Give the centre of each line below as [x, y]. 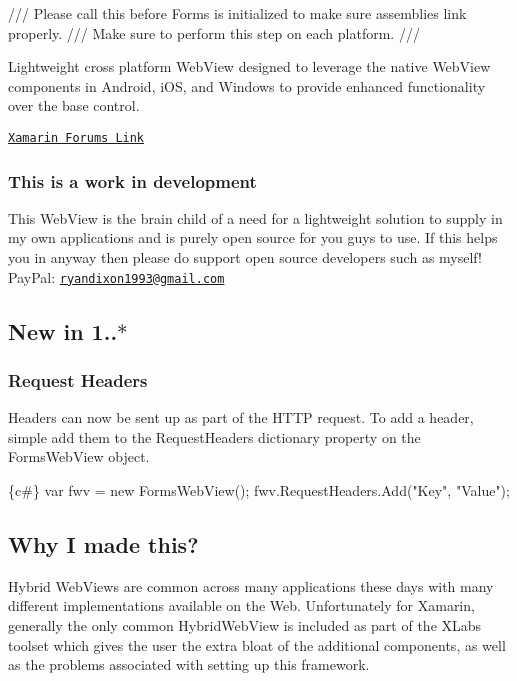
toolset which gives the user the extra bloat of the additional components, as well [257, 644]
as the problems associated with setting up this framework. [189, 664]
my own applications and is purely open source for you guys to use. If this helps [253, 237]
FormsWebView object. [79, 456]
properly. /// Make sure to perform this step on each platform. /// [214, 32]
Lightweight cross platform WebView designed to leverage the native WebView [249, 66]
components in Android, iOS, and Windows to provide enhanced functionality [247, 85]
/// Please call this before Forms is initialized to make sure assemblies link [237, 13]
